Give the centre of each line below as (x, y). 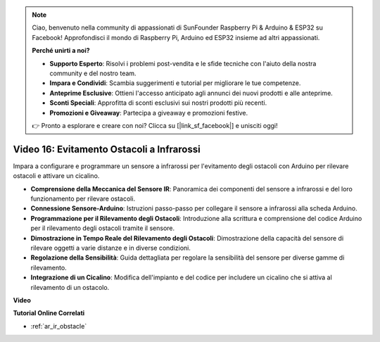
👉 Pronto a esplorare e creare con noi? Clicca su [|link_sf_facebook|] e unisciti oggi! (155, 125)
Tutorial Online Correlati (49, 313)
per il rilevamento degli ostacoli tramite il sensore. (103, 228)
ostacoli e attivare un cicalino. (56, 176)
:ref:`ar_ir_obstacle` (59, 326)
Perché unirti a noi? (61, 51)
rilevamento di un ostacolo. (70, 287)
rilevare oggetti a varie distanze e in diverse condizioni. (111, 248)
